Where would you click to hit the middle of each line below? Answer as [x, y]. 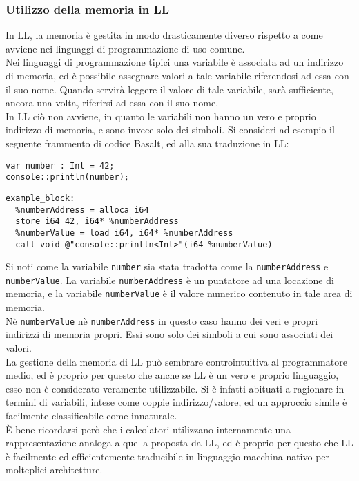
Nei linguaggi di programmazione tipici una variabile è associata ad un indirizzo [175, 62]
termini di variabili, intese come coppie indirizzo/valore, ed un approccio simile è [176, 402]
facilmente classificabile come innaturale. [91, 415]
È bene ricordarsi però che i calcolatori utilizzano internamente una [148, 429]
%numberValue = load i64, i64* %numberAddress [124, 233]
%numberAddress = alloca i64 [82, 210]
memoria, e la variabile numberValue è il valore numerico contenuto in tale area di [179, 293]
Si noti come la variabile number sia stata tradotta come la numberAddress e [167, 266]
